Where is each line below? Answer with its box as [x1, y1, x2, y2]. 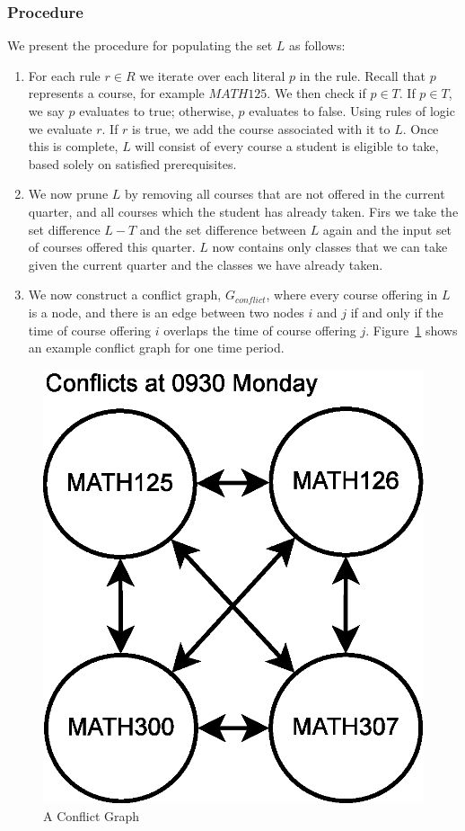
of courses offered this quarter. [28, 237, 196, 256]
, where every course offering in [266, 285, 438, 304]
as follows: [288, 36, 346, 55]
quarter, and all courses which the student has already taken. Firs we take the [28, 201, 459, 220]
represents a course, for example [28, 84, 205, 103]
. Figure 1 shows [365, 320, 458, 339]
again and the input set [322, 219, 452, 238]
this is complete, [28, 137, 118, 156]
